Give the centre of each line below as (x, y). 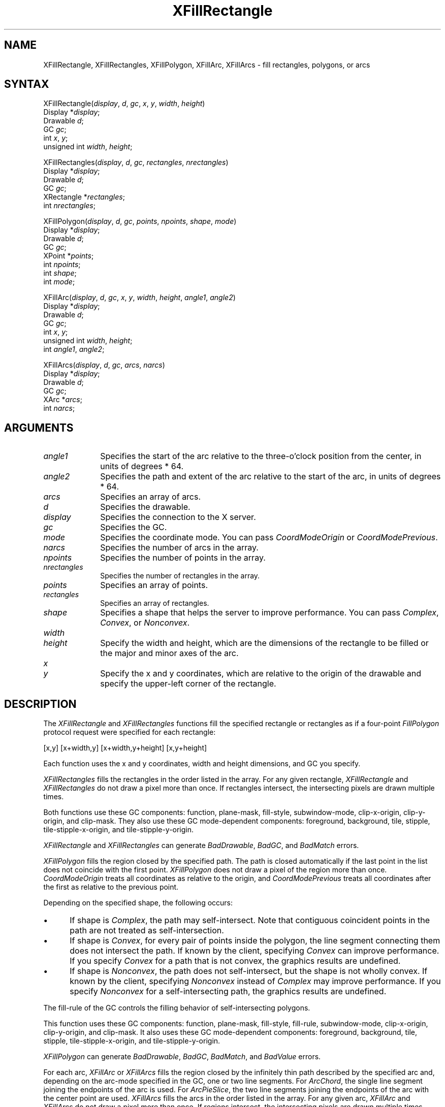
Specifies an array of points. (154, 585)
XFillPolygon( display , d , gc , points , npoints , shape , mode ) (140, 221)
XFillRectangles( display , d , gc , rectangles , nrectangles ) (136, 162)
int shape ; (60, 273)
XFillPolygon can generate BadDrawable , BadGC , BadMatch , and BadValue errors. (182, 1057)
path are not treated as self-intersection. (147, 931)
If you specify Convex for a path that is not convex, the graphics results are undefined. (235, 961)
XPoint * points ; (69, 256)
